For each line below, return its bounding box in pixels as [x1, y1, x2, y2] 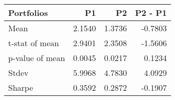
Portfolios [8, 7, 48, 18]
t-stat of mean [8, 37, 59, 49]
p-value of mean [8, 52, 65, 64]
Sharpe [8, 82, 33, 93]
